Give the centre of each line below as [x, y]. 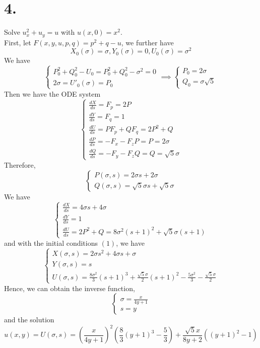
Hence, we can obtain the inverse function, [70, 288]
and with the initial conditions [51, 242]
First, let [18, 42]
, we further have [147, 42]
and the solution [29, 320]
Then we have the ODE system [52, 93]
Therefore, [20, 164]
